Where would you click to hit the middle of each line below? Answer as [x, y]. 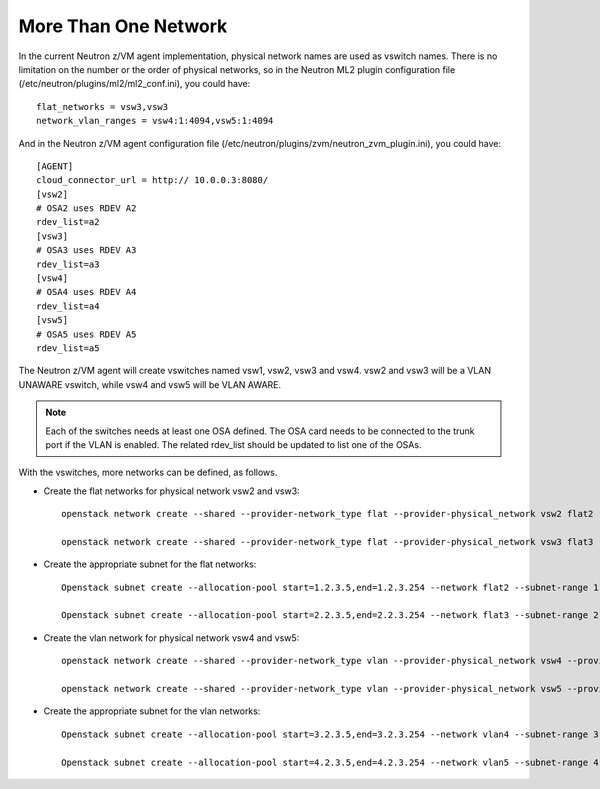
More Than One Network [123, 26]
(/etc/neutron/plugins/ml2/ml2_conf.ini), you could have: [134, 84]
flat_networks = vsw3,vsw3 [102, 106]
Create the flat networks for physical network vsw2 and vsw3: [171, 491]
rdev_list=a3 [68, 264]
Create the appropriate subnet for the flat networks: [150, 564]
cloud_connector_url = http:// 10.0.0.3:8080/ [152, 180]
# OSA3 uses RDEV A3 [86, 250]
